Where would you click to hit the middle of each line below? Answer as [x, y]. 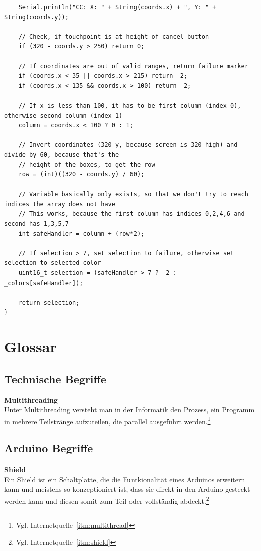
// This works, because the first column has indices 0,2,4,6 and [132, 214]
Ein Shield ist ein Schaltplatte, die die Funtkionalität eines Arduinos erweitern [125, 479]
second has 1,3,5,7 [36, 224]
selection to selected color [53, 263]
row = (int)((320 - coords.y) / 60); [81, 175]
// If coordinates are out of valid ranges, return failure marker [133, 66]
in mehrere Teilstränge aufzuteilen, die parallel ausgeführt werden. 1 [107, 420]
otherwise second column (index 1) [63, 115]
